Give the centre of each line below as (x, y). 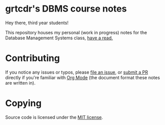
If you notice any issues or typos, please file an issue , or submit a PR (77, 72)
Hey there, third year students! (37, 23)
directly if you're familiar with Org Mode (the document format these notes (83, 77)
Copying (23, 103)
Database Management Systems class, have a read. (59, 38)
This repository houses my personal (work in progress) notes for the (76, 32)
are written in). (20, 83)
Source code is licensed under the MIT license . (54, 117)
